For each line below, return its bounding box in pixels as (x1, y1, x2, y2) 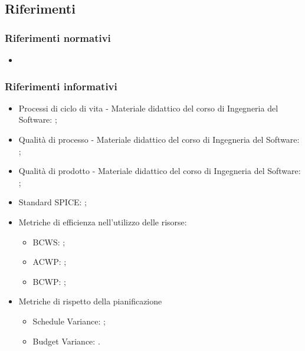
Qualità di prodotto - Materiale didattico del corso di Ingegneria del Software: (18, 165, 301, 177)
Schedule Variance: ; (32, 314, 106, 327)
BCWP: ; (32, 275, 66, 287)
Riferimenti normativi (5, 30, 111, 45)
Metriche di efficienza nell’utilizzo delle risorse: (18, 215, 187, 228)
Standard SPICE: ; (18, 196, 87, 208)
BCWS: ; (32, 235, 65, 248)
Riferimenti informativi (5, 78, 117, 93)
